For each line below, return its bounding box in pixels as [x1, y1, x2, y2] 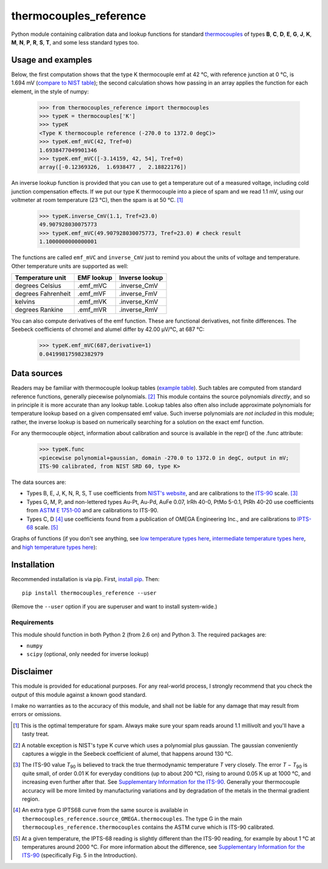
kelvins [15, 298, 36, 306]
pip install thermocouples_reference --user [22, 590, 157, 596]
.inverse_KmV [119, 298, 159, 306]
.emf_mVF [77, 290, 106, 298]
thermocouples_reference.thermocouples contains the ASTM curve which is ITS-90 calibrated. [22, 823, 275, 831]
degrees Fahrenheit [15, 290, 71, 298]
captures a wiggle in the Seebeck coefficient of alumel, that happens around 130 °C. [22, 750, 233, 757]
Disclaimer [11, 666, 53, 677]
